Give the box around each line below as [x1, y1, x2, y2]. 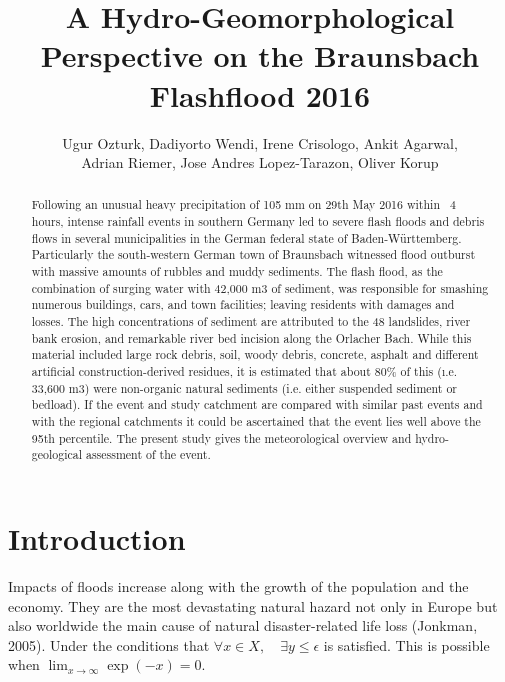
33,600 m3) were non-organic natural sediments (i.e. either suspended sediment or [31, 379, 458, 396]
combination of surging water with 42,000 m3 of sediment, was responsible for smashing [31, 279, 489, 296]
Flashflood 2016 [149, 74, 371, 115]
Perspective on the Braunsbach [40, 35, 480, 76]
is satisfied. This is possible [323, 634, 490, 655]
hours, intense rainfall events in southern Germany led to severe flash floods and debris [31, 213, 485, 230]
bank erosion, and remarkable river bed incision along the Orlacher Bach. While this [31, 329, 472, 346]
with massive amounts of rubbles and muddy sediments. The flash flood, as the [31, 263, 443, 280]
